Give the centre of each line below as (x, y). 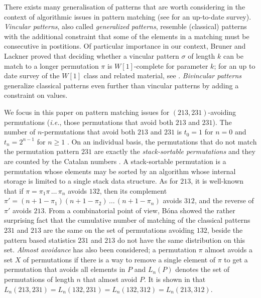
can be (233, 55)
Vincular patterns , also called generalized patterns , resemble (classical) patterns (125, 26)
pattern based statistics (40, 240)
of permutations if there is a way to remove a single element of (119, 259)
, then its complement (133, 190)
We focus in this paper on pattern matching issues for (87, 112)
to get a (236, 259)
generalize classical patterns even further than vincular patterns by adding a (121, 85)
